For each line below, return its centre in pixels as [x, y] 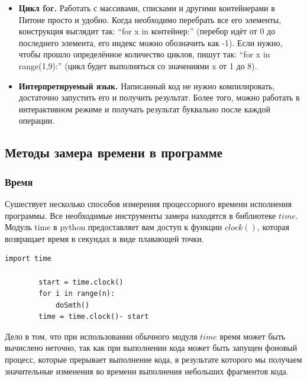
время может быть [253, 336]
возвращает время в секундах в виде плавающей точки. [104, 238]
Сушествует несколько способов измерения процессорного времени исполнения [148, 203]
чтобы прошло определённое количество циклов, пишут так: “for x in [144, 54]
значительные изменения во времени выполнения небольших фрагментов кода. [147, 371]
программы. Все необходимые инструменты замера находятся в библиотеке [140, 215]
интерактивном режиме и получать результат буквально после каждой [144, 109]
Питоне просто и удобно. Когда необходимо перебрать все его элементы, [150, 19]
